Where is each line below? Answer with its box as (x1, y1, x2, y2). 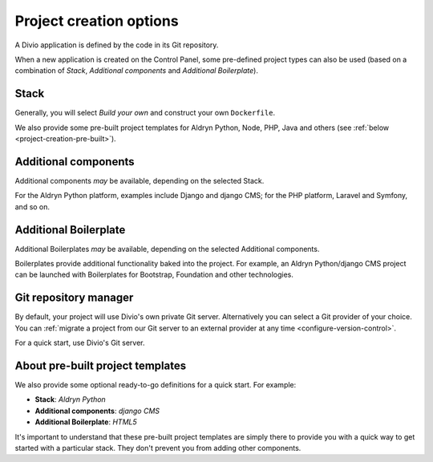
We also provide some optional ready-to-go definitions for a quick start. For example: (14, 379, 297, 389)
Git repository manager (14, 291, 134, 305)
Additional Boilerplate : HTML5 (34, 417, 137, 427)
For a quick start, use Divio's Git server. (14, 338, 145, 348)
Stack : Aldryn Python (34, 395, 106, 404)
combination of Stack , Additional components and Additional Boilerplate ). (14, 66, 258, 75)
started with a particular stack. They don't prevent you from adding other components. (14, 443, 301, 452)
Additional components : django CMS (34, 406, 160, 415)
